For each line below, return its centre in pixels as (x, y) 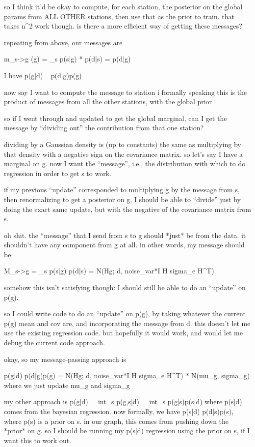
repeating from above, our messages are (63, 42)
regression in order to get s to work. (58, 173)
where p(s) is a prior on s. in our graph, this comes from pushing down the (116, 421)
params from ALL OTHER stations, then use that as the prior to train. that (119, 16)
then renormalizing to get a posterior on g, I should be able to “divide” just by (123, 199)
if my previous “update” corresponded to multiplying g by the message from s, (122, 190)
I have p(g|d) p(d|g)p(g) (43, 75)
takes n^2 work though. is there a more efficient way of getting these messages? (123, 26)
